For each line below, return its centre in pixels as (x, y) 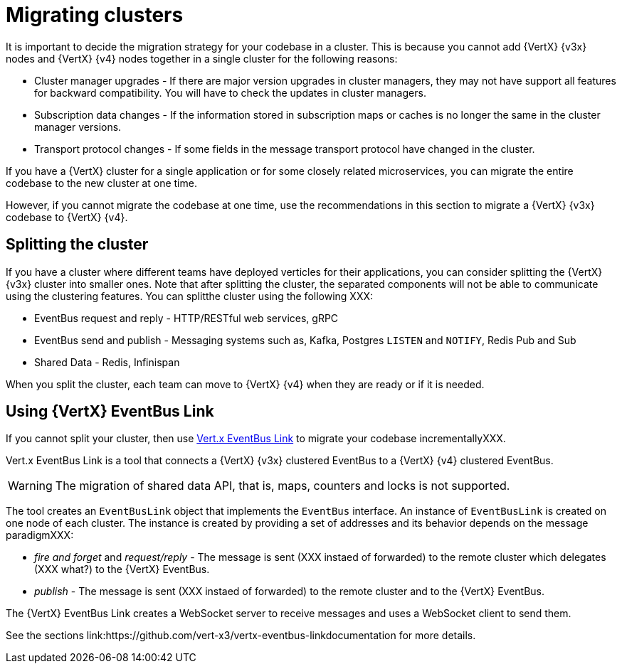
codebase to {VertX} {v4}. (67, 217)
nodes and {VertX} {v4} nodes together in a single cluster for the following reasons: (202, 58)
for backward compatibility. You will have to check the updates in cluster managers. (230, 92)
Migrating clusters (95, 15)
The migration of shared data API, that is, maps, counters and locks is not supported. (283, 486)
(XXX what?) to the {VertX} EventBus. (122, 569)
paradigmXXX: (40, 535)
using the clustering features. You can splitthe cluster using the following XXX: (190, 296)
